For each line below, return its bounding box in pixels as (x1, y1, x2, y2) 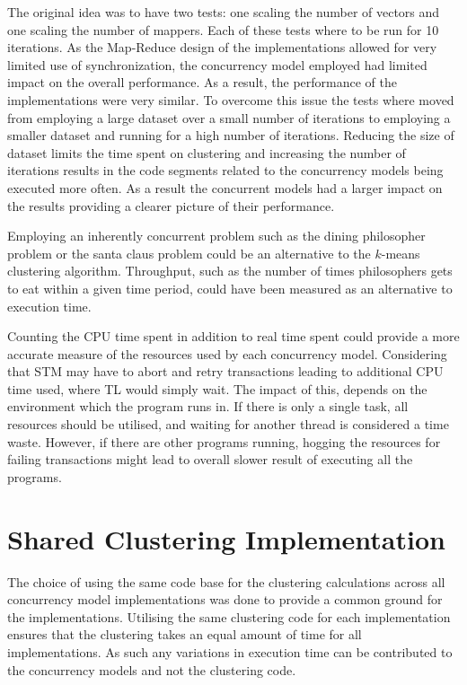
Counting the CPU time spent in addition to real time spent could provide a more (7, 327, 460, 346)
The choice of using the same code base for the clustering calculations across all (7, 572, 445, 591)
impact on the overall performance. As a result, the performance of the (7, 73, 397, 92)
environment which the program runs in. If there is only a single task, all (7, 397, 409, 416)
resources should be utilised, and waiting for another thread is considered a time (7, 415, 449, 434)
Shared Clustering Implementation (7, 520, 445, 557)
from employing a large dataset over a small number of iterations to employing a (7, 108, 451, 127)
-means (381, 243, 420, 262)
